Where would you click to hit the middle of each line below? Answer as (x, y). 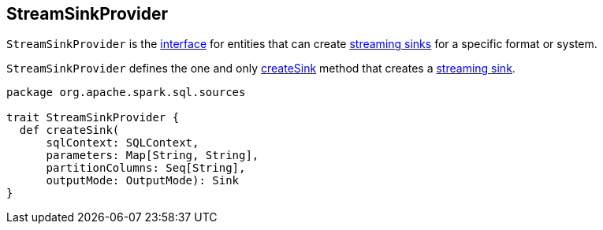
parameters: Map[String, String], (153, 156)
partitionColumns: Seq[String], (146, 168)
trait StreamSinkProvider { (93, 118)
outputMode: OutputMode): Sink (143, 181)
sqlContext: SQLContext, (123, 143)
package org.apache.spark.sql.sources (126, 93)
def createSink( (69, 130)
